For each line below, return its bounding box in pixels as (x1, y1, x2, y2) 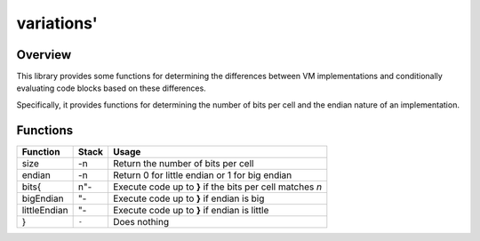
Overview (16, 47, 72, 62)
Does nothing (112, 215, 169, 228)
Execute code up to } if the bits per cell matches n (112, 181, 323, 193)
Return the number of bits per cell (112, 157, 254, 169)
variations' (16, 13, 98, 33)
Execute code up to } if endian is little (112, 204, 269, 216)
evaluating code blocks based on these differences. (16, 83, 206, 93)
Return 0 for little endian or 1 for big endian (112, 169, 292, 181)
